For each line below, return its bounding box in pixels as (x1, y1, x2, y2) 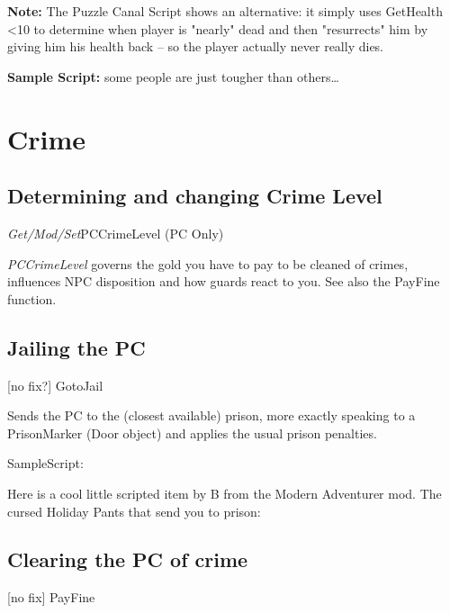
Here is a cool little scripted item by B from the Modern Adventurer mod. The (7, 483, 442, 502)
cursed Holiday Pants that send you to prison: (7, 501, 261, 520)
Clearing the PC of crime (7, 545, 248, 573)
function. (7, 289, 57, 308)
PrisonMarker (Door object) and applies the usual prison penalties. (7, 423, 377, 442)
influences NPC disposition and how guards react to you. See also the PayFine (7, 272, 440, 291)
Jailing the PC (7, 333, 146, 361)
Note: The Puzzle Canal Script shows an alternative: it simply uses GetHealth (7, 2, 443, 20)
